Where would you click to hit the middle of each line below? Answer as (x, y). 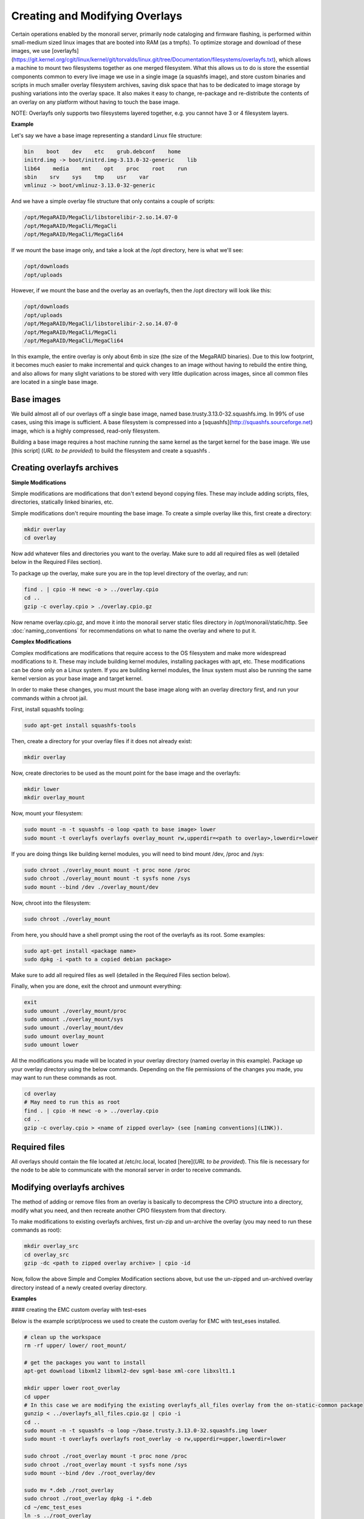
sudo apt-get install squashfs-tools (80, 725)
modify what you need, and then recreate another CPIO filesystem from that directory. (119, 1210)
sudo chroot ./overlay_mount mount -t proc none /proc (107, 870)
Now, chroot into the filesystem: (51, 903)
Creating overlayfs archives (65, 468)
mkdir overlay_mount (54, 798)
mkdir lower (42, 789)
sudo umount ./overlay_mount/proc (75, 1011)
